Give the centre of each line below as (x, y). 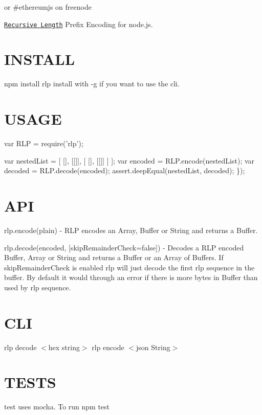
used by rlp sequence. (38, 287)
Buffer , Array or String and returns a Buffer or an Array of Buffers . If (114, 257)
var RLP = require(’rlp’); (44, 143)
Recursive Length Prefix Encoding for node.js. (79, 24)
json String (153, 347)
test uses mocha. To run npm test (57, 407)
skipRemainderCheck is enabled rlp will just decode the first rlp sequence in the (129, 267)
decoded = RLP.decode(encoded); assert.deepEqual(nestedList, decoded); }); (125, 170)
